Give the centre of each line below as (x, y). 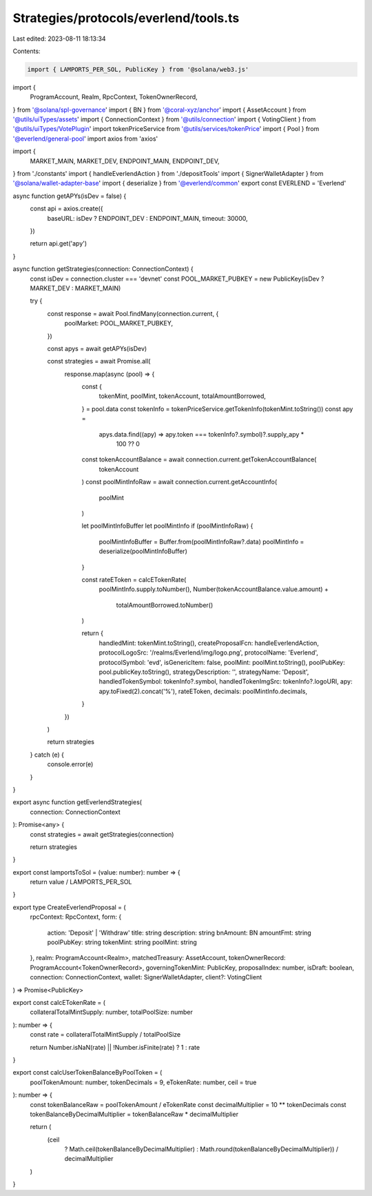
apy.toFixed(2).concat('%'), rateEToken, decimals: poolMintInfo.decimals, (203, 691)
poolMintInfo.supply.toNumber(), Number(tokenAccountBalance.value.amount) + (214, 589)
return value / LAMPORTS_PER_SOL (81, 882)
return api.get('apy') (59, 243)
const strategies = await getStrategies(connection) (102, 834)
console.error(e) (70, 764)
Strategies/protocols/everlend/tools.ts (126, 18)
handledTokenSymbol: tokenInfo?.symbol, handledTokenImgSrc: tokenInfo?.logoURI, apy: (226, 681)
